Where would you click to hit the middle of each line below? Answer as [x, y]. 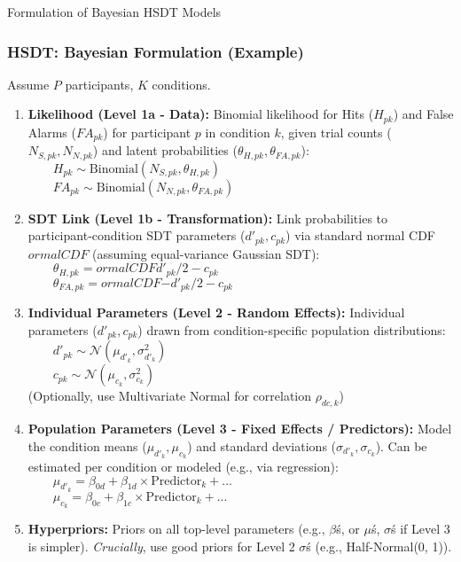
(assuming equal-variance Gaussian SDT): [206, 253]
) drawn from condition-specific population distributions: [292, 329]
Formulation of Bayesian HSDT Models [114, 12]
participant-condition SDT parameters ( [137, 235]
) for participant [147, 132]
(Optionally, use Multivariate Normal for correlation [170, 396]
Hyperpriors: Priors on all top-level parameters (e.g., [176, 528]
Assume [28, 84]
